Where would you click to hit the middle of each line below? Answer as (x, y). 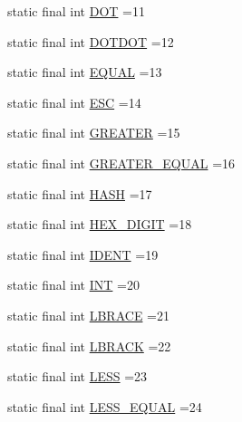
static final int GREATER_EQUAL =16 (121, 163)
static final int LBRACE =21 (88, 315)
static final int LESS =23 (77, 376)
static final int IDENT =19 (83, 254)
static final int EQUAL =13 (85, 72)
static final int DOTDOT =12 (91, 41)
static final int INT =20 (73, 285)
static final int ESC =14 (74, 102)
